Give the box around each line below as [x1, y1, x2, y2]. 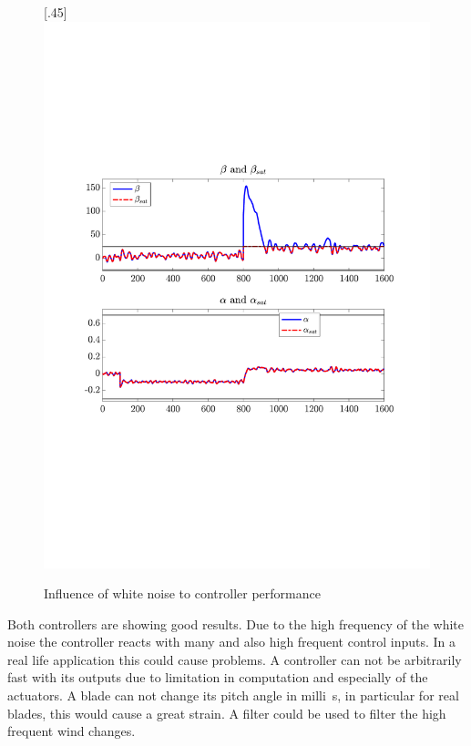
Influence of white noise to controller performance [44, 584, 321, 603]
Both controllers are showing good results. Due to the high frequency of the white [7, 614, 465, 633]
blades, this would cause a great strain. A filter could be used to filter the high [7, 703, 446, 722]
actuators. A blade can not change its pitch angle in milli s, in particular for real [7, 686, 459, 705]
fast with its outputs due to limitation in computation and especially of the [7, 668, 428, 687]
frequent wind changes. [7, 721, 136, 741]
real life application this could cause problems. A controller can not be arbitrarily [7, 649, 462, 669]
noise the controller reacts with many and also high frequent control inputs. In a [7, 632, 456, 651]
